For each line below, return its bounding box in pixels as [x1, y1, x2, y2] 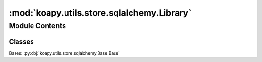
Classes [9, 37, 34, 46]
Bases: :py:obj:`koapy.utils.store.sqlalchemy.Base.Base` [9, 50, 120, 56]
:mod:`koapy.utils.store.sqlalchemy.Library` [9, 7, 192, 18]
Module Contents [9, 21, 66, 30]
